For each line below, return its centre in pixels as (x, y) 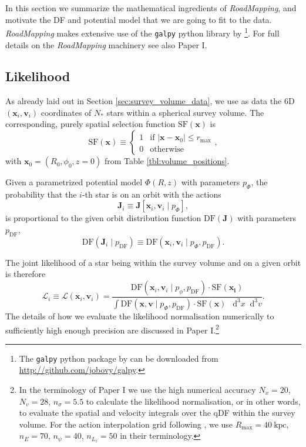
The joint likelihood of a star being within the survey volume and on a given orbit (153, 262)
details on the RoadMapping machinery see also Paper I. (106, 44)
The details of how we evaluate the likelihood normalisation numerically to (140, 316)
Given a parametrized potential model (74, 182)
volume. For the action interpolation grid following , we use (126, 424)
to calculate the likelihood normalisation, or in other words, (193, 401)
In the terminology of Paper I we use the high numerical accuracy (137, 390)
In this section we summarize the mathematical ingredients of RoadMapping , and (151, 8)
